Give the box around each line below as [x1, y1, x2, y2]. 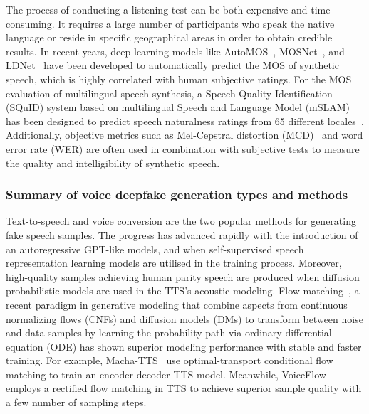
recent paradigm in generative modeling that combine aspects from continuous [6, 297, 348, 312]
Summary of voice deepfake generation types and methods [6, 186, 348, 203]
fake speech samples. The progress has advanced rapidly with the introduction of [6, 227, 358, 242]
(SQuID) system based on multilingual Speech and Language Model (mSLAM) [6, 100, 350, 115]
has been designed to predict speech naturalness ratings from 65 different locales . [6, 113, 364, 128]
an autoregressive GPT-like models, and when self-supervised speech [6, 241, 304, 256]
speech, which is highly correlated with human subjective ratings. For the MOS [6, 71, 352, 86]
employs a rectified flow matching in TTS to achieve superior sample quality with [6, 381, 362, 396]
